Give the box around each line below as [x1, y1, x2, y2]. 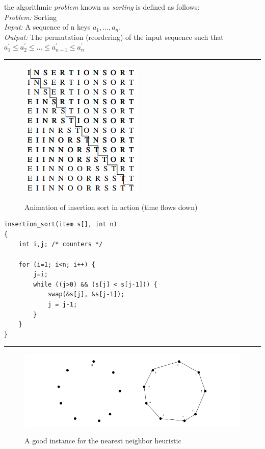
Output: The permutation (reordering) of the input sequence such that [4, 31, 224, 42]
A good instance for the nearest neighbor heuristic [24, 435, 181, 446]
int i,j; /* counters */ [18, 241, 103, 248]
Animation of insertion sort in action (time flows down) [24, 201, 198, 212]
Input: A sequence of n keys [4, 21, 91, 32]
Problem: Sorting [4, 11, 57, 22]
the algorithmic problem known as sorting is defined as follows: [4, 2, 200, 12]
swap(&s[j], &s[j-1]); [47, 291, 125, 298]
